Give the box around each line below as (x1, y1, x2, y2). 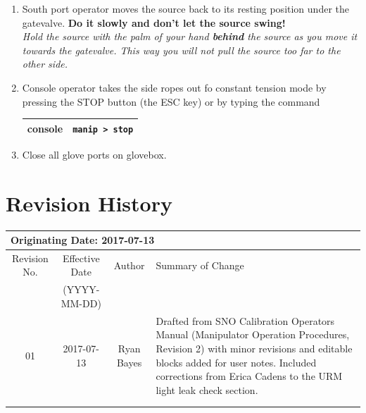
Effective (62, 250, 100, 265)
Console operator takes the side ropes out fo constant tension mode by (22, 80, 327, 94)
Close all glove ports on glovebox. (22, 147, 167, 161)
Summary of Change (156, 257, 244, 272)
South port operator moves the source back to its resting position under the (22, 1, 349, 16)
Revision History (6, 188, 172, 217)
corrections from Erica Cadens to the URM (156, 369, 343, 383)
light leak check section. (156, 382, 258, 397)
